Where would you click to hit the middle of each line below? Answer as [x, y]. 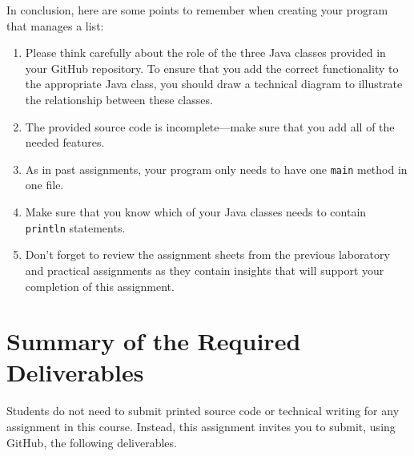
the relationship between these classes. [119, 99]
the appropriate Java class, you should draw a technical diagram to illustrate [214, 84]
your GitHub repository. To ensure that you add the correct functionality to [212, 68]
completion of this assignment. [100, 286]
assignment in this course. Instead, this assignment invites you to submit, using [201, 426]
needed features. [65, 142]
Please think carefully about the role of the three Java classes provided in [205, 52]
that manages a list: [55, 25]
